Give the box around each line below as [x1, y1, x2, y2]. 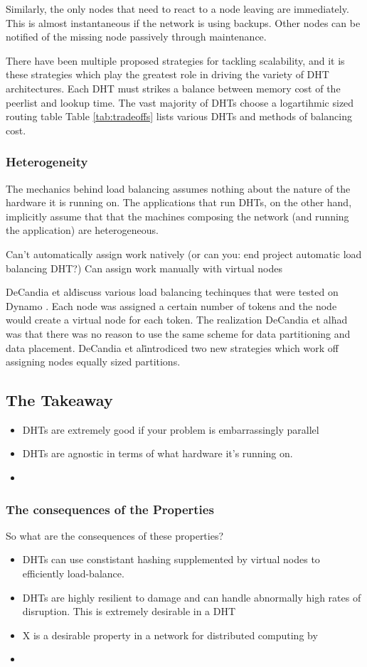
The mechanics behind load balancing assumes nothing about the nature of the [6, 181, 351, 196]
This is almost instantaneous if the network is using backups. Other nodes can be [6, 15, 361, 30]
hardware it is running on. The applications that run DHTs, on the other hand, [6, 195, 352, 210]
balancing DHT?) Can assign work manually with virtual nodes [6, 260, 283, 275]
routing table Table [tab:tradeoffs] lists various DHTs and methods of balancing [6, 109, 352, 124]
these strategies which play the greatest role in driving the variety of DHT [6, 67, 329, 82]
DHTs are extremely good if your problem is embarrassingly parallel [22, 422, 319, 437]
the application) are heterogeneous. [6, 223, 159, 238]
